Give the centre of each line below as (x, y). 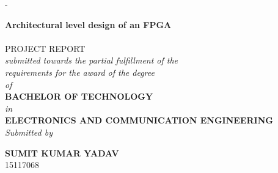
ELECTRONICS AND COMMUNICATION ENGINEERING (139, 120)
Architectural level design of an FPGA (88, 24)
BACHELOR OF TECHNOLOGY (79, 96)
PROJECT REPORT (45, 48)
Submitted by (29, 132)
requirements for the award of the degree (80, 72)
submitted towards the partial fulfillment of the (92, 60)
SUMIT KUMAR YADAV (62, 153)
